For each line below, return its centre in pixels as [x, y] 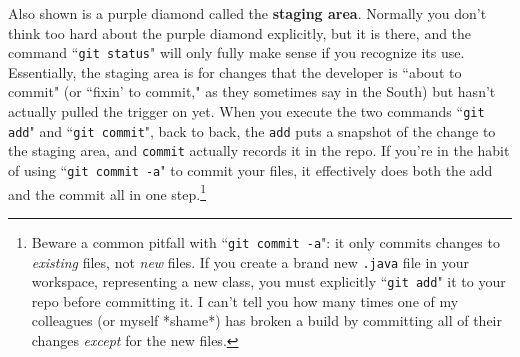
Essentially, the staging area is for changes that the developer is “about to [235, 71]
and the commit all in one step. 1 [107, 192]
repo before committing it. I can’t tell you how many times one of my [245, 300]
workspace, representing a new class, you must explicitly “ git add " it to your [268, 281]
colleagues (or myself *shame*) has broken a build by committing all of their [266, 320]
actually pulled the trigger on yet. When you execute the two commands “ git [246, 111]
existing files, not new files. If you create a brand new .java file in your [250, 261]
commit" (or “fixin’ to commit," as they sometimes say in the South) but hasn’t [252, 91]
